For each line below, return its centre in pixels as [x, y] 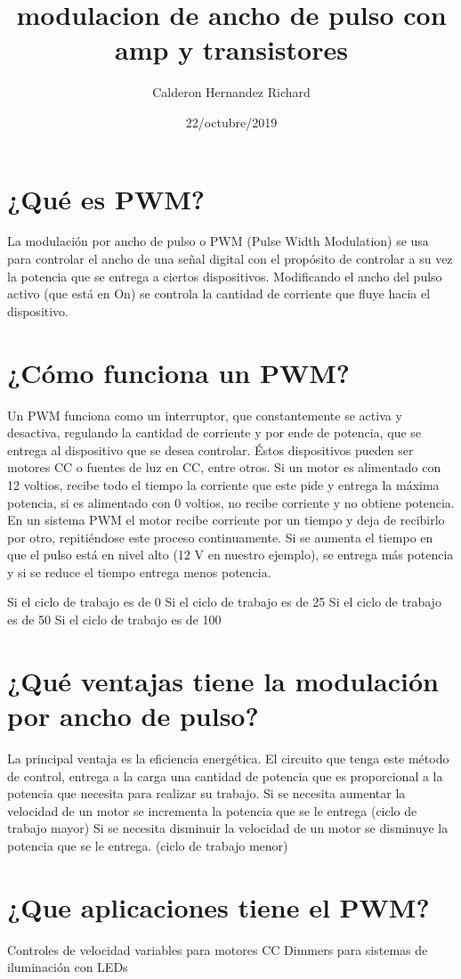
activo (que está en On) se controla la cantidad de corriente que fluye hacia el [219, 294]
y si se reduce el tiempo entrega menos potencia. [139, 571]
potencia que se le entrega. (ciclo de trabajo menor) [148, 845]
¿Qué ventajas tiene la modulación [223, 680]
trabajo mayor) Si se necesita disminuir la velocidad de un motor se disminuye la [228, 828]
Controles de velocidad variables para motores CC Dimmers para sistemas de [218, 949]
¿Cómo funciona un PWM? [179, 372]
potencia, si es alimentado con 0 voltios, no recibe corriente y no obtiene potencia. [231, 502]
